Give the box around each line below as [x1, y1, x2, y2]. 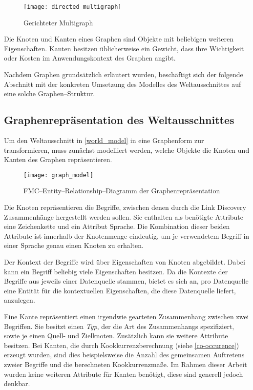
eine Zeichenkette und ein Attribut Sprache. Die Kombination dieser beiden [4, 221, 230, 231]
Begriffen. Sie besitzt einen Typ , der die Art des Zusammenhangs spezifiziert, [4, 321, 234, 331]
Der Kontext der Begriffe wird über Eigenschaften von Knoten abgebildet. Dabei [4, 257, 245, 267]
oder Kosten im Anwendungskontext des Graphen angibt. [4, 53, 176, 63]
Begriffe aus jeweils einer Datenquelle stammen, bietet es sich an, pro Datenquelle [4, 276, 249, 286]
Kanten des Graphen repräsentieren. [4, 154, 112, 164]
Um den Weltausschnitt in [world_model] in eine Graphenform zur [4, 135, 204, 145]
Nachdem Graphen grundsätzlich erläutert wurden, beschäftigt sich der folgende [4, 69, 243, 80]
